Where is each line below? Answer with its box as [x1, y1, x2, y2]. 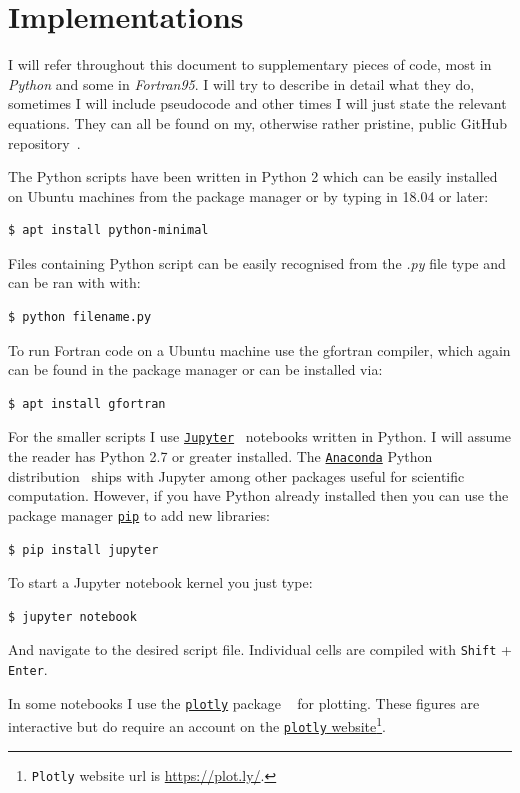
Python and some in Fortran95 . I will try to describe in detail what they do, [8, 73, 475, 94]
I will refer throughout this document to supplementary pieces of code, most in [8, 54, 492, 75]
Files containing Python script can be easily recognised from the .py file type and [8, 252, 506, 273]
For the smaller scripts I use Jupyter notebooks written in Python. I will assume [8, 426, 512, 447]
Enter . [8, 659, 48, 680]
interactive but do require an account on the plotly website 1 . [8, 713, 386, 736]
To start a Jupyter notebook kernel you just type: [8, 572, 313, 593]
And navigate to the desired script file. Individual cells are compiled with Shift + [8, 639, 512, 660]
